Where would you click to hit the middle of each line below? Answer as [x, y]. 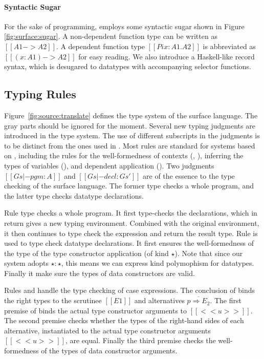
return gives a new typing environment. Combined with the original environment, [132, 223]
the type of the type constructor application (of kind [86, 253]
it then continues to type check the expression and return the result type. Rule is [131, 233]
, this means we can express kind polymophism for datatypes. [158, 263]
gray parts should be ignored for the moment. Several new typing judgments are [130, 125]
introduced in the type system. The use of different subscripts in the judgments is [132, 135]
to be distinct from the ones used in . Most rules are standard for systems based [130, 145]
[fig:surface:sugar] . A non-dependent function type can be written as [111, 36]
